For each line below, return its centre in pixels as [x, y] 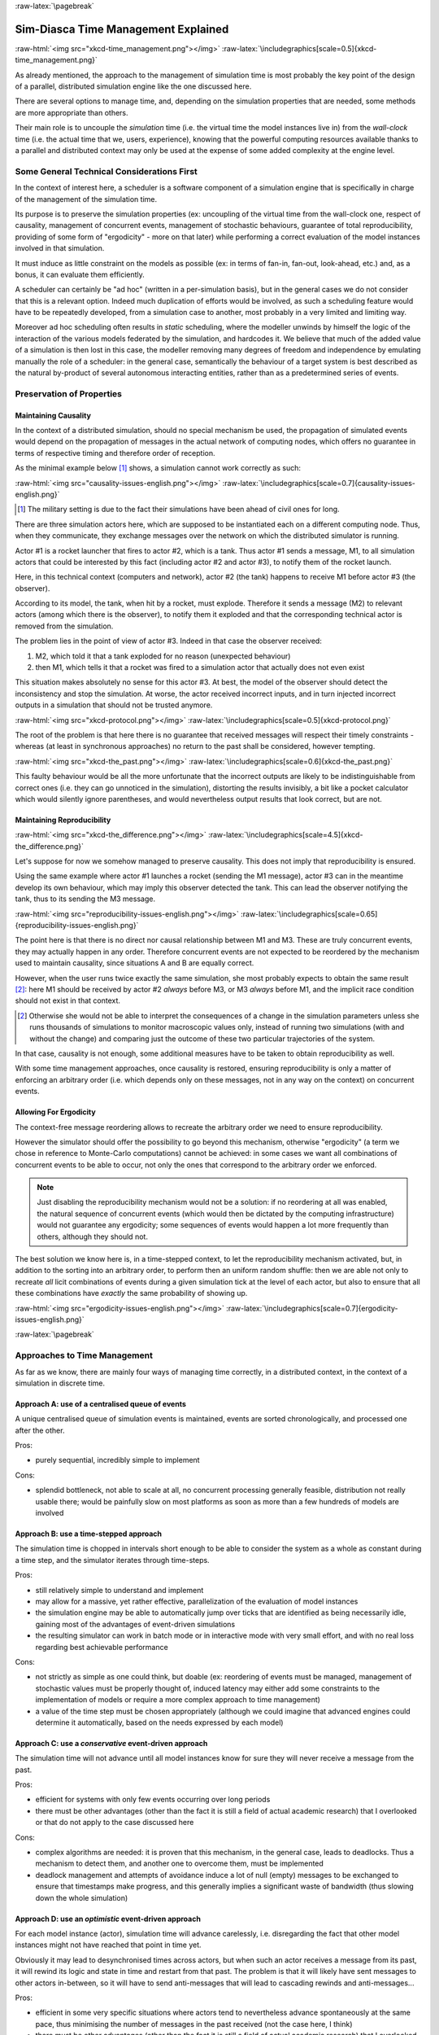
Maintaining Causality [53, 415]
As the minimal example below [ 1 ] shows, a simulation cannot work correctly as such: [158, 468]
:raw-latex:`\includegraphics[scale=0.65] [309, 914]
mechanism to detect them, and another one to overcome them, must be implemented [180, 1863]
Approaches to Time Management [84, 1355]
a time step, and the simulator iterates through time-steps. [113, 1560]
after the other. [40, 1430]
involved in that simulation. [60, 248]
